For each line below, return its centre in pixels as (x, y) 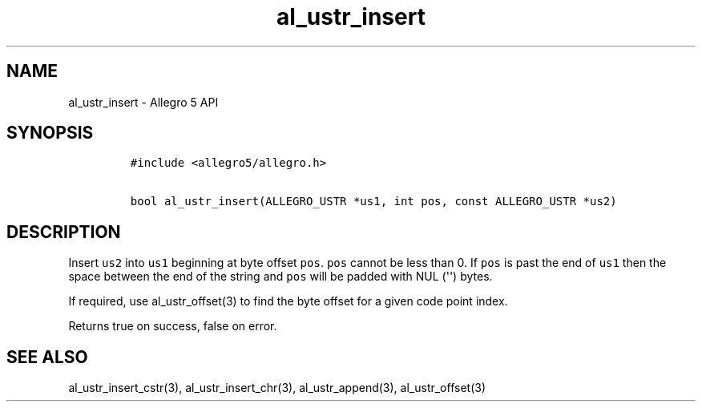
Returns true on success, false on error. (173, 326)
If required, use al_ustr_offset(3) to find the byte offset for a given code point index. (288, 301)
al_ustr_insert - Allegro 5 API (143, 102)
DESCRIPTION (64, 232)
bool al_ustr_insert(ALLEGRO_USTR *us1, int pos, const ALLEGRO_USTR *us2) (373, 202)
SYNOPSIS (50, 133)
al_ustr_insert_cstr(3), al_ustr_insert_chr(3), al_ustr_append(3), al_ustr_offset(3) (277, 388)
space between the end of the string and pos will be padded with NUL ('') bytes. (280, 277)
